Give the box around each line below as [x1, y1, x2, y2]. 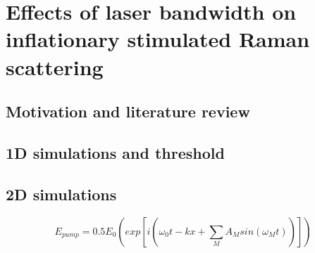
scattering [6, 52, 104, 81]
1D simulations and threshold [6, 141, 225, 163]
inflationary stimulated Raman [6, 25, 310, 53]
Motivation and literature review [6, 100, 250, 122]
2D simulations [6, 183, 117, 205]
